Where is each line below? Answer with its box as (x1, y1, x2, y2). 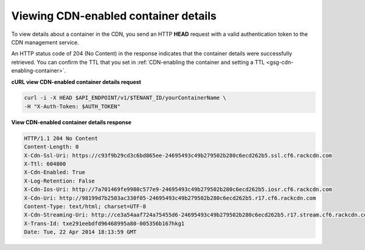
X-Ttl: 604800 (24, 161, 66, 167)
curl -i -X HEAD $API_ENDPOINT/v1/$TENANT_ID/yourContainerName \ (24, 94, 226, 102)
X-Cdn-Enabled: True (24, 169, 85, 176)
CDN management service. (11, 38, 79, 46)
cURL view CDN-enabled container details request (11, 78, 141, 85)
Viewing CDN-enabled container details (11, 9, 217, 23)
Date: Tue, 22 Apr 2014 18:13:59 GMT (24, 229, 137, 235)
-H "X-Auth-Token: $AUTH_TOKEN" (24, 103, 121, 109)
